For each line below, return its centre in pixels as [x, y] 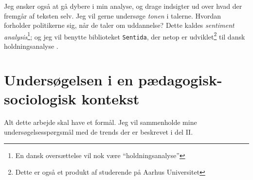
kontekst [110, 99]
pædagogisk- [180, 79]
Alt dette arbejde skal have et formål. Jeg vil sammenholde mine [100, 122]
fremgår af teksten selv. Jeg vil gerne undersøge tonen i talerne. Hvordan [113, 15]
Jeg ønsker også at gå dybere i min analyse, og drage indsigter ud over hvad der [123, 6]
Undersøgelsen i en [69, 79]
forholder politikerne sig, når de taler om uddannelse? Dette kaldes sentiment [119, 25]
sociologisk [40, 99]
